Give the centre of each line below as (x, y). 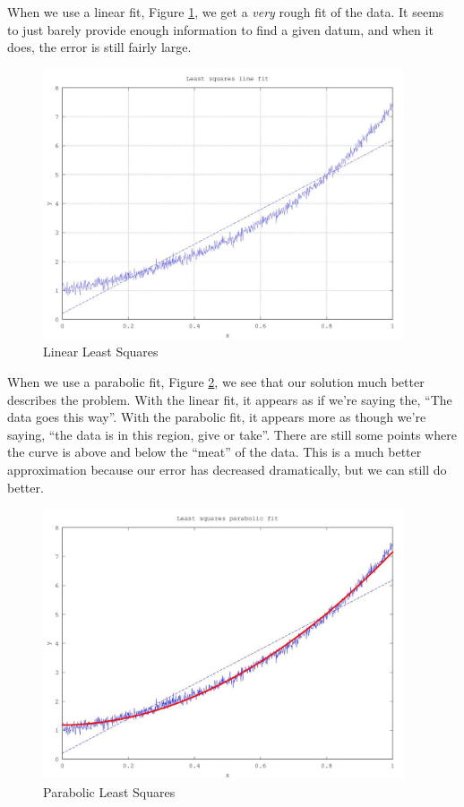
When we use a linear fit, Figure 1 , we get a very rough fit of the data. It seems (226, 12)
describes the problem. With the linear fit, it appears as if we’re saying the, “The (230, 399)
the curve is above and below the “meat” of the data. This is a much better (215, 452)
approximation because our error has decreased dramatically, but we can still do (227, 470)
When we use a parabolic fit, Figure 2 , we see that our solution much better (216, 382)
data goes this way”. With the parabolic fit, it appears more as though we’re (217, 417)
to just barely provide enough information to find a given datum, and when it (220, 29)
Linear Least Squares (101, 352)
